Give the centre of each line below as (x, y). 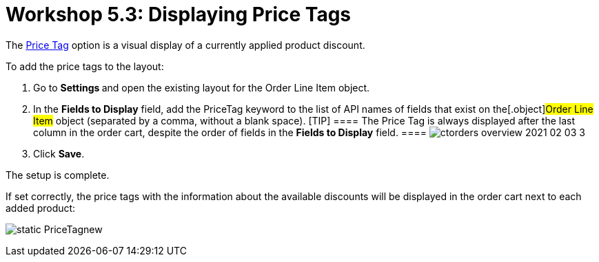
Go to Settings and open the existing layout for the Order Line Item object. (202, 87)
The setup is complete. (58, 175)
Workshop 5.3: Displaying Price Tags (179, 14)
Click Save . (59, 153)
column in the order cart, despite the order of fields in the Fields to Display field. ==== (230, 132)
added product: (41, 208)
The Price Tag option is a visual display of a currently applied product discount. (185, 45)
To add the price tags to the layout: (85, 66)
